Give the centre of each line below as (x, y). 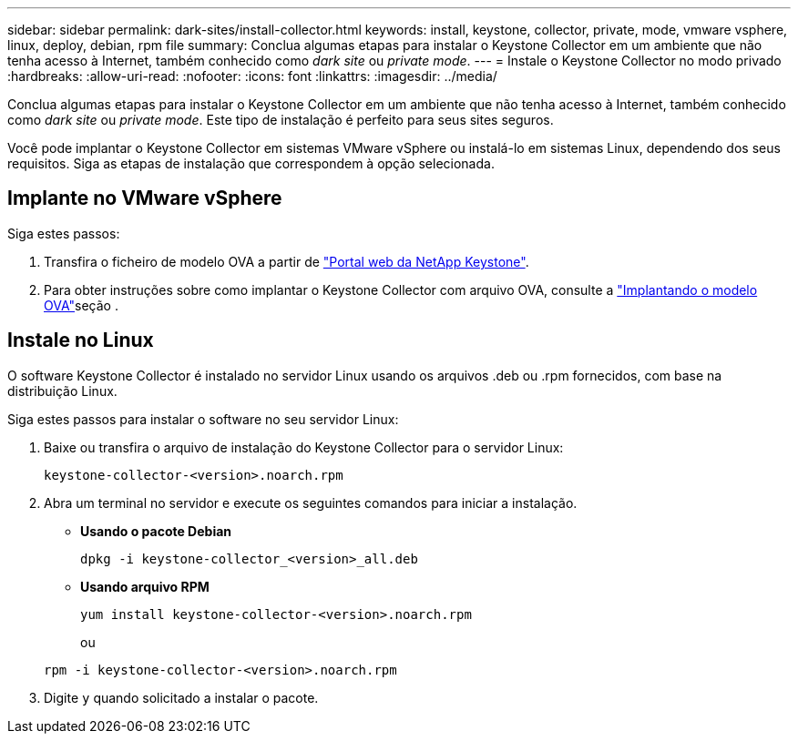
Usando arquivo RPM (145, 586)
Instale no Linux (81, 340)
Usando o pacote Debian (156, 531)
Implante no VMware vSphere (145, 198)
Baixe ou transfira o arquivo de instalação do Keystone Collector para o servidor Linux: (304, 447)
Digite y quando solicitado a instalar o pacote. (181, 697)
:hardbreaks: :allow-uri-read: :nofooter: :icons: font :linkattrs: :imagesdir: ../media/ (252, 76)
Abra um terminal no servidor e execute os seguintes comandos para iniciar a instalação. (311, 502)
